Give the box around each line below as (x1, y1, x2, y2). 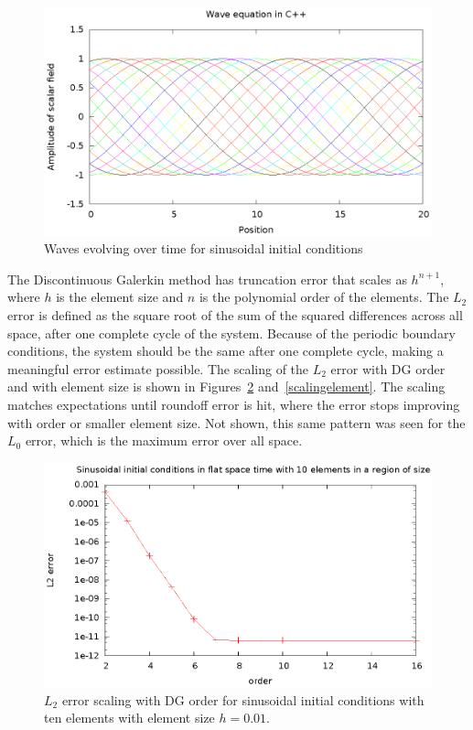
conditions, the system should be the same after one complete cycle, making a (7, 341, 444, 360)
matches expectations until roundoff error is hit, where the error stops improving (7, 395, 460, 414)
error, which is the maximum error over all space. (25, 431, 303, 450)
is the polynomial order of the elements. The (199, 287, 449, 306)
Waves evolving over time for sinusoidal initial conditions (44, 239, 363, 258)
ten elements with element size (44, 708, 215, 727)
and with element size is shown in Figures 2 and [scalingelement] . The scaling (7, 377, 446, 396)
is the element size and (56, 287, 184, 306)
